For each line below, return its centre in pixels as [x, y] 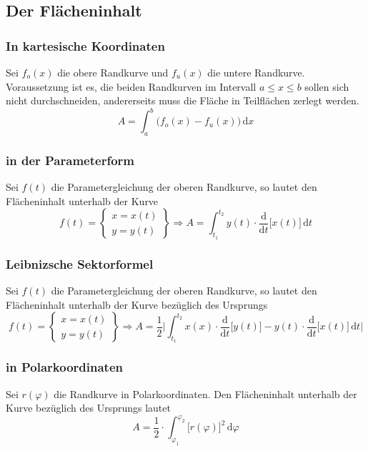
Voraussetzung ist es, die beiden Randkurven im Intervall [131, 86]
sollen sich [327, 86]
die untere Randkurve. [256, 72]
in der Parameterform [70, 160]
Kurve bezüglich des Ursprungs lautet [88, 408]
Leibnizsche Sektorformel [80, 263]
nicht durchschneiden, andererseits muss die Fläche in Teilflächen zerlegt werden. [183, 100]
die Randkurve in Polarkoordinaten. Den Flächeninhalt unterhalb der [205, 393]
